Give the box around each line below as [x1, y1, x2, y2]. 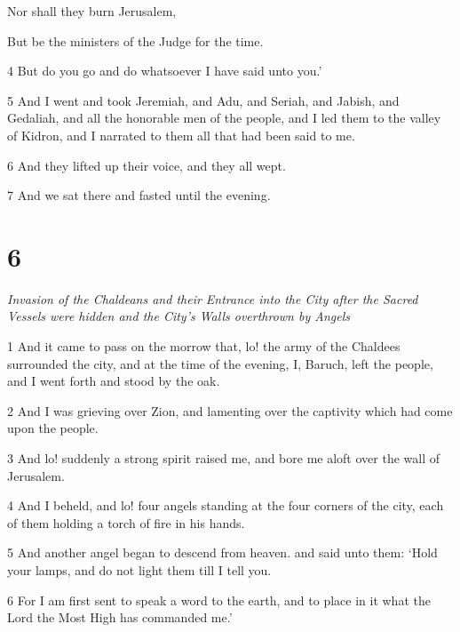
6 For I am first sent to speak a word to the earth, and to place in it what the [7, 590, 431, 609]
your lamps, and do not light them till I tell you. [7, 561, 272, 579]
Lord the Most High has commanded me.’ [7, 608, 233, 627]
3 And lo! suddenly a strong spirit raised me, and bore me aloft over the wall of [7, 449, 440, 468]
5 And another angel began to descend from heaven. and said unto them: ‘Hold [7, 543, 438, 562]
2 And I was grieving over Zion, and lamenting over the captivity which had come [7, 401, 453, 420]
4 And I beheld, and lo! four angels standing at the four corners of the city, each [7, 496, 444, 515]
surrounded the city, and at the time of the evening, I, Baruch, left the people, [7, 354, 433, 372]
